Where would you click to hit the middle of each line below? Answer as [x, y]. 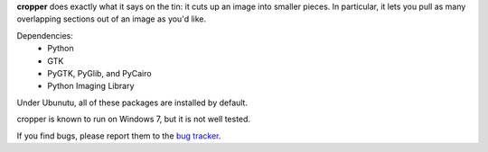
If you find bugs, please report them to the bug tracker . [119, 136]
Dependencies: [45, 35]
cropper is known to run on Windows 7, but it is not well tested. [134, 119]
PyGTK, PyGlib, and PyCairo [100, 73]
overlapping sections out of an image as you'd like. [112, 19]
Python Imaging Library [91, 86]
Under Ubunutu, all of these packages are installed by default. [132, 103]
